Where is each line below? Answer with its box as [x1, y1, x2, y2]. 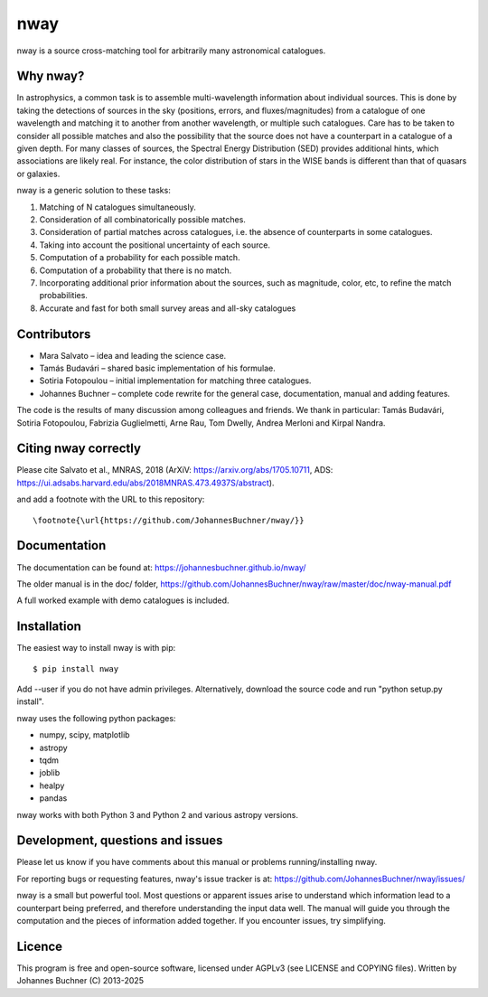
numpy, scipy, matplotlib [39, 729, 130, 740]
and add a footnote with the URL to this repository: [16, 494, 205, 505]
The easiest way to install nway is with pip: [16, 643, 176, 654]
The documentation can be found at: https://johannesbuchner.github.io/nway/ [16, 561, 306, 573]
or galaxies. [16, 168, 61, 179]
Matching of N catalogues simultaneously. [39, 202, 196, 212]
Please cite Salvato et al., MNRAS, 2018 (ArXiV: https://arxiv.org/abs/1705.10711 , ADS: [16, 465, 333, 475]
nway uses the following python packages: [16, 712, 176, 723]
